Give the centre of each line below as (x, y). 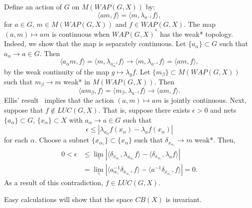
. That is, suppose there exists (144, 109)
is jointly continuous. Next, (205, 100)
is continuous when (81, 34)
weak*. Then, (215, 140)
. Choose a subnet (62, 140)
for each (16, 140)
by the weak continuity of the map (57, 71)
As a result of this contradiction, (54, 182)
